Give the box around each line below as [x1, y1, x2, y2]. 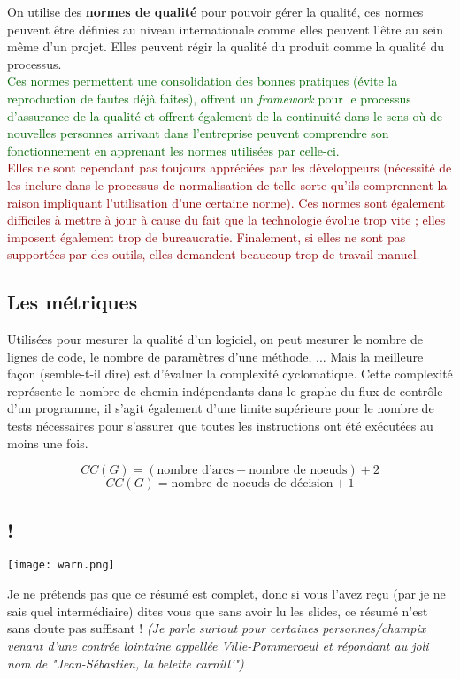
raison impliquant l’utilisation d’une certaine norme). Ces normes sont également [7, 193, 446, 211]
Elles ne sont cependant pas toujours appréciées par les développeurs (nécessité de [7, 158, 452, 177]
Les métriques [7, 288, 138, 316]
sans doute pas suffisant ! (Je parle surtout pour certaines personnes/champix [7, 619, 426, 637]
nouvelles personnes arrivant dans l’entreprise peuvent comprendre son [7, 124, 389, 142]
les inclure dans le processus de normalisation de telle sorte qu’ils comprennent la [7, 175, 448, 194]
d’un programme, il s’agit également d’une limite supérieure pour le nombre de [7, 399, 434, 417]
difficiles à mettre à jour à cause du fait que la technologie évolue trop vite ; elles [7, 210, 446, 229]
